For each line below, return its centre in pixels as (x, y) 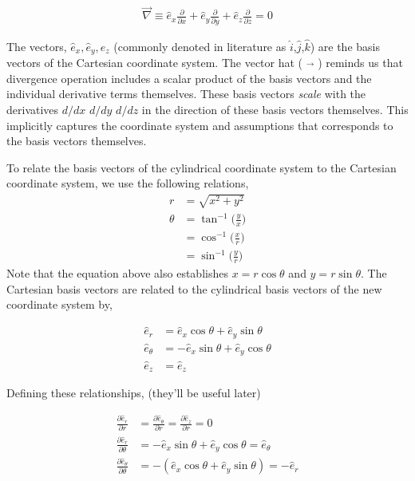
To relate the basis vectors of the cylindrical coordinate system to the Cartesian (202, 167)
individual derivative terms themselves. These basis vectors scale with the (186, 94)
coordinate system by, (59, 304)
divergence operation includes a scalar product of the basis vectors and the (189, 78)
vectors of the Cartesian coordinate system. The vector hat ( (155, 63)
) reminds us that (360, 63)
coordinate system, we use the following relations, (128, 183)
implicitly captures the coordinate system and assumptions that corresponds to (200, 125)
